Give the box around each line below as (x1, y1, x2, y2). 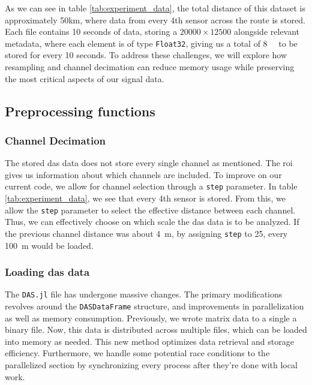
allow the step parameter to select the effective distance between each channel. (5, 203, 296, 216)
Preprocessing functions (5, 101, 155, 120)
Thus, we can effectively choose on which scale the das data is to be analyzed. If (5, 215, 299, 228)
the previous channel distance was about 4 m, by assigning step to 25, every (5, 227, 288, 239)
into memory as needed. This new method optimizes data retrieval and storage (5, 335, 294, 347)
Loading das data (5, 264, 90, 279)
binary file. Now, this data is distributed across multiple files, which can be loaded (5, 323, 307, 336)
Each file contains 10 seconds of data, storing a (5, 25, 178, 38)
